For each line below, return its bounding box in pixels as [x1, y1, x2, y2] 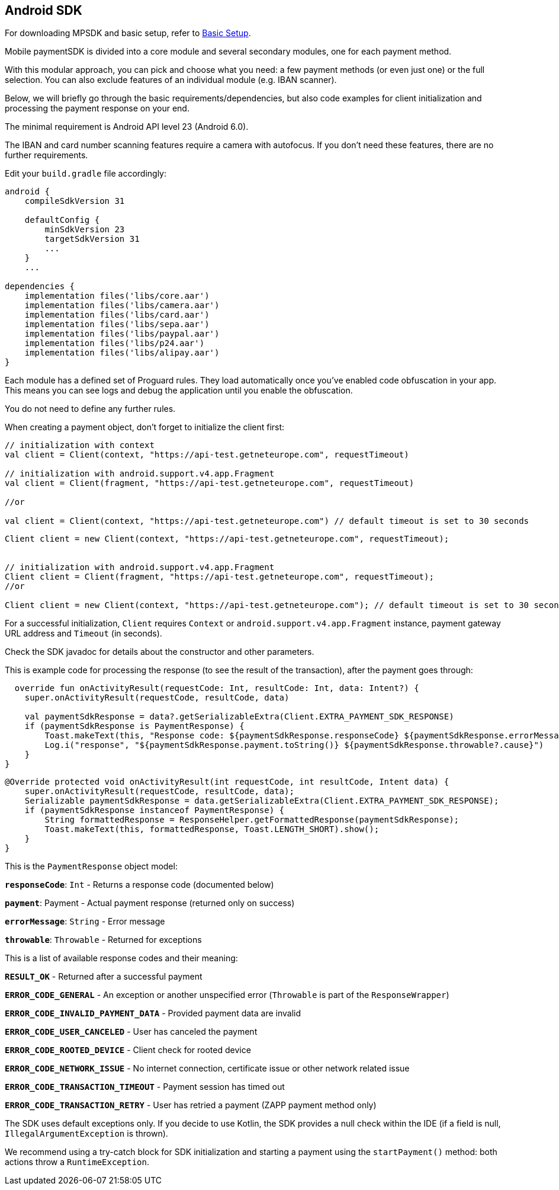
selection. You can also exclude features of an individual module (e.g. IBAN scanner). [5, 75, 337, 85]
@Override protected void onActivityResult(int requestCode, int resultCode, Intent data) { [5, 777, 449, 787]
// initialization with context [5, 440, 155, 450]
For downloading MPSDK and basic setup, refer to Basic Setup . [5, 28, 251, 39]
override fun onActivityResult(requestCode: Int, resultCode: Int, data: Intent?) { [14, 683, 419, 693]
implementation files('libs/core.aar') [24, 291, 210, 301]
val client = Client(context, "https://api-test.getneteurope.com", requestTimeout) [5, 450, 409, 460]
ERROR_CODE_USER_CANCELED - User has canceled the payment [5, 1026, 258, 1037]
